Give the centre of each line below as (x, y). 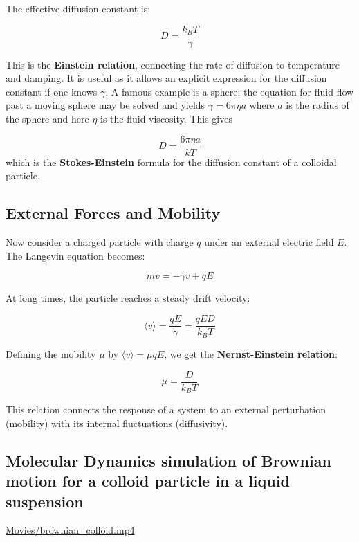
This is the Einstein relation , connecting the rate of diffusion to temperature (173, 64)
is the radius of (317, 105)
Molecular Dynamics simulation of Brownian (168, 460)
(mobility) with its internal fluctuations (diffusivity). (117, 423)
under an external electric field (269, 242)
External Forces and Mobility (113, 213)
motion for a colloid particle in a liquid (148, 481)
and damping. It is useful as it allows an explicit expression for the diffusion (166, 78)
